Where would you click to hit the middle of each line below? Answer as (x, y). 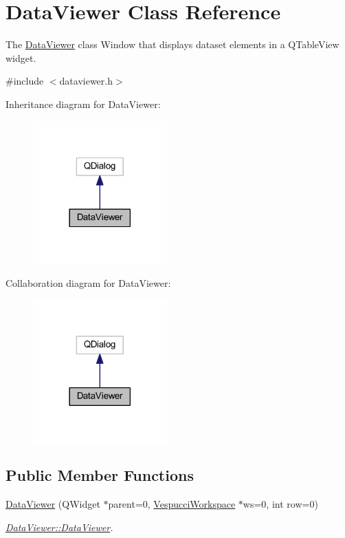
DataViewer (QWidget (53, 504)
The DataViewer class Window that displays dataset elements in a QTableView (172, 44)
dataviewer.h (86, 81)
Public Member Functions (100, 475)
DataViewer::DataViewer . (59, 527)
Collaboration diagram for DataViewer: (88, 282)
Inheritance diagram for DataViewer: (83, 104)
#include (25, 81)
